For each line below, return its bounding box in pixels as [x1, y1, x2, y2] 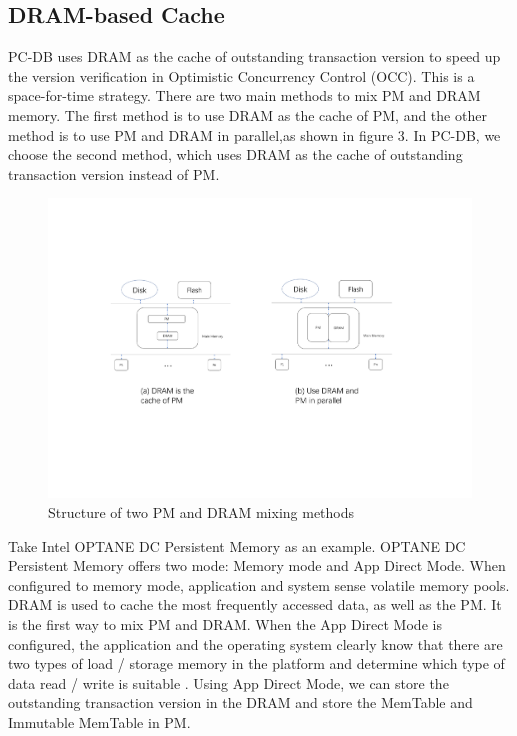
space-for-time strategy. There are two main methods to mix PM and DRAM [8, 85, 481, 106]
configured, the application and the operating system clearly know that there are [8, 633, 503, 654]
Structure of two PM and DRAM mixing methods [48, 502, 355, 523]
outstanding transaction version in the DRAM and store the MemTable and [8, 692, 473, 713]
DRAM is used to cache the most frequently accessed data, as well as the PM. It [8, 594, 502, 615]
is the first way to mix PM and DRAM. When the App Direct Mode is [8, 613, 442, 634]
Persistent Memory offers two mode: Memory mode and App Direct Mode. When [8, 555, 506, 576]
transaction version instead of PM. [8, 163, 220, 184]
